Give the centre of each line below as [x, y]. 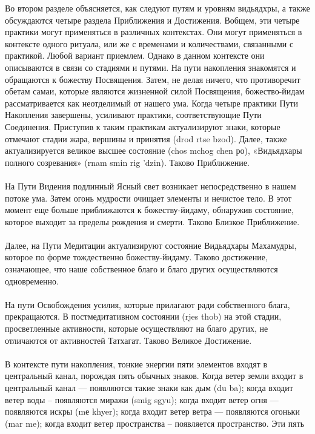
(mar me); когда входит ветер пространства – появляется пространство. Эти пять [155, 423]
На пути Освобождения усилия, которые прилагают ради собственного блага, [148, 304]
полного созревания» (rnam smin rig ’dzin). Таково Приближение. [127, 162]
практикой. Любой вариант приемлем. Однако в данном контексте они [135, 55]
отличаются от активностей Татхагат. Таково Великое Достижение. [128, 340]
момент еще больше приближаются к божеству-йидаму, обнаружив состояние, [149, 210]
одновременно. [32, 281]
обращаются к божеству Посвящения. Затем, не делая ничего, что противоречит [153, 79]
